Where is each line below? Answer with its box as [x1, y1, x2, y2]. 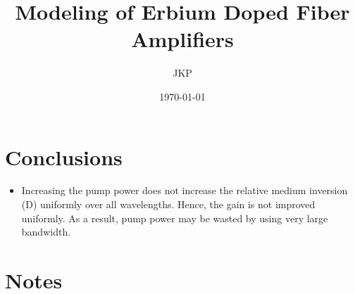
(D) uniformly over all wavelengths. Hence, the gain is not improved [21, 197, 316, 212]
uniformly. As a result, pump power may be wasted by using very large [21, 210, 328, 225]
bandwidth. [21, 224, 71, 239]
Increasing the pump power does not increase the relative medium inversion [21, 183, 348, 198]
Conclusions [5, 142, 123, 171]
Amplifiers [131, 25, 234, 53]
